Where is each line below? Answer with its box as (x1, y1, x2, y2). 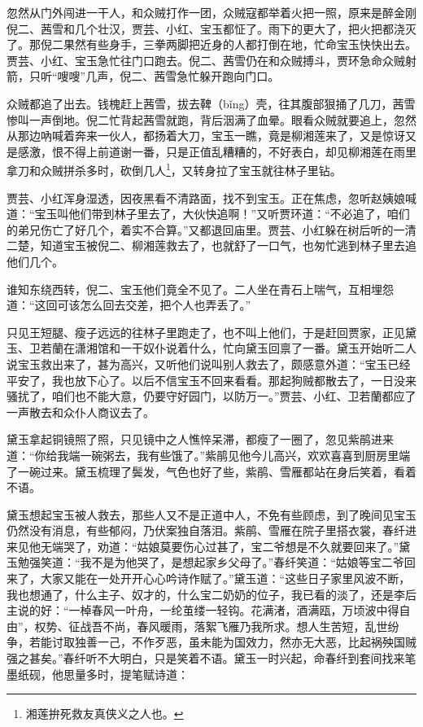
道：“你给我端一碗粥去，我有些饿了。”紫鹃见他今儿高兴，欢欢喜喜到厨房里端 (7, 446, 411, 463)
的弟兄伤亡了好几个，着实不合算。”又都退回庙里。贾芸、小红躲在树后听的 (7, 221, 394, 238)
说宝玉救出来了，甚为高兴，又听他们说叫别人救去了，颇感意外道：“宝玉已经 (7, 355, 411, 372)
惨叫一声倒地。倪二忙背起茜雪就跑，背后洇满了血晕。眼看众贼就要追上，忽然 (7, 111, 416, 128)
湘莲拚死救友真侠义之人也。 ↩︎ (25, 705, 184, 722)
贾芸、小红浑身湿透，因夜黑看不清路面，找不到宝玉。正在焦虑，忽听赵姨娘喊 (7, 189, 416, 206)
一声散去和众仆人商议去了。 (7, 403, 155, 420)
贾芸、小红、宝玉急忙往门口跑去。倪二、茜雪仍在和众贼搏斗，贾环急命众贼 (7, 51, 405, 68)
